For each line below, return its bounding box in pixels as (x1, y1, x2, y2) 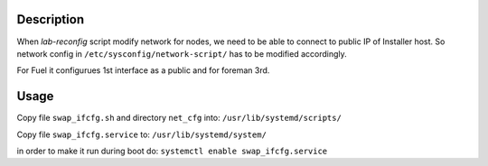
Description (16, 12, 85, 27)
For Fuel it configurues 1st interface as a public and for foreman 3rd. (16, 65, 270, 76)
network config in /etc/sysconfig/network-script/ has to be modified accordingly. (16, 48, 347, 59)
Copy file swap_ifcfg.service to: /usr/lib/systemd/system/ (16, 129, 267, 140)
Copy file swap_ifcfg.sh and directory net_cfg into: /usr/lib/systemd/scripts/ (16, 113, 343, 124)
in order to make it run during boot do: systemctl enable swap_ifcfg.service (16, 145, 328, 156)
